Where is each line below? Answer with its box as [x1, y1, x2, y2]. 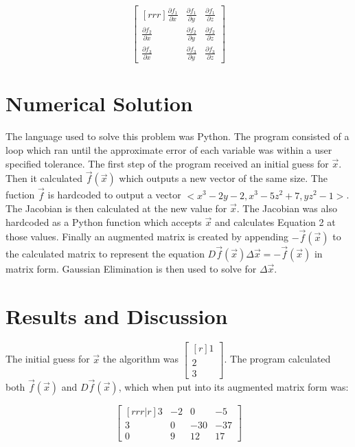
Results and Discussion [5, 301, 228, 330]
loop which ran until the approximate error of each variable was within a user [5, 142, 332, 157]
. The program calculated [224, 352, 331, 366]
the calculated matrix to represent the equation [5, 246, 205, 260]
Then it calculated [5, 171, 82, 185]
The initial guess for [5, 352, 90, 366]
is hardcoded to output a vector [47, 187, 181, 202]
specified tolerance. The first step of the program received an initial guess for [5, 156, 329, 170]
